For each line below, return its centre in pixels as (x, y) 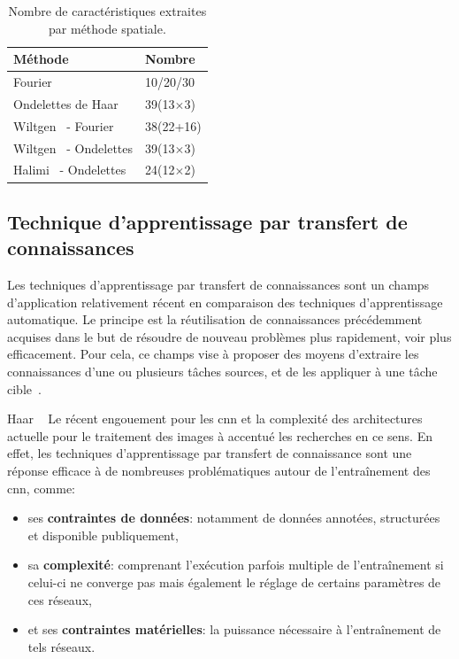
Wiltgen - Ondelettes (73, 147)
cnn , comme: (41, 488)
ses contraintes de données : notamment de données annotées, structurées (234, 518)
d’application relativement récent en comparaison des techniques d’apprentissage (225, 302)
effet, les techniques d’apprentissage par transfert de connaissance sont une (210, 453)
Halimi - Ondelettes (70, 170)
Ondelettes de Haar (66, 103)
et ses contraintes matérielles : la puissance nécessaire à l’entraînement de (234, 629)
